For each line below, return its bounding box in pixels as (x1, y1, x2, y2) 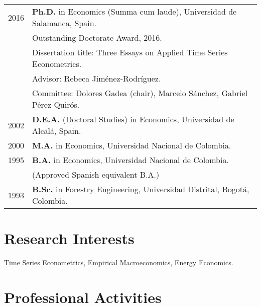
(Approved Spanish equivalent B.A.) (32, 169, 160, 180)
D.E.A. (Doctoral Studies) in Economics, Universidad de (32, 113, 234, 125)
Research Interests (4, 228, 135, 249)
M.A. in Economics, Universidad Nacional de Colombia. (32, 139, 231, 151)
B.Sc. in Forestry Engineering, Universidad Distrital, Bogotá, (32, 183, 249, 195)
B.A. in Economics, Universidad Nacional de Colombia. (32, 154, 229, 166)
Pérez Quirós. (32, 99, 80, 110)
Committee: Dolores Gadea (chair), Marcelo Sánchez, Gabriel (32, 87, 248, 99)
